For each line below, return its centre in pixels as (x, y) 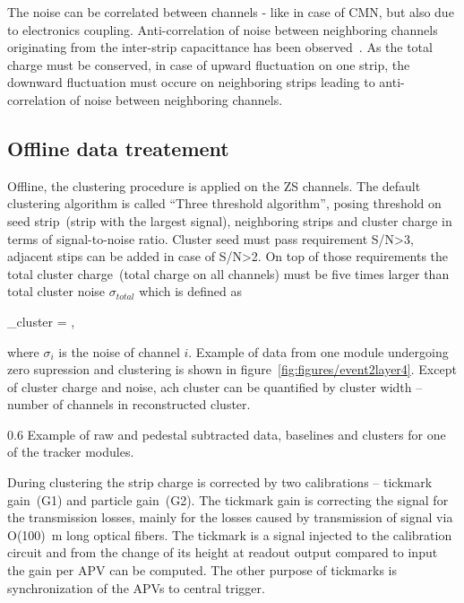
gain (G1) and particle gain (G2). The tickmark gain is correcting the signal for (228, 499)
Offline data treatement (118, 148)
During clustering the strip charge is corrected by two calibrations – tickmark (220, 482)
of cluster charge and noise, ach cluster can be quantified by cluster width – (215, 386)
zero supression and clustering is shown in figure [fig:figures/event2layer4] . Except (232, 369)
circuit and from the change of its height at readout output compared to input (223, 552)
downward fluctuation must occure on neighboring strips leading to (191, 82)
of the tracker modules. (71, 452)
